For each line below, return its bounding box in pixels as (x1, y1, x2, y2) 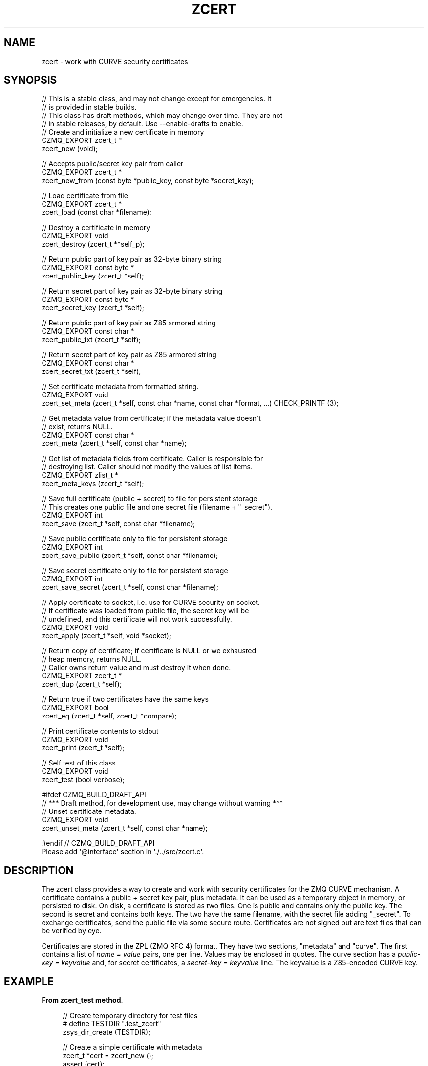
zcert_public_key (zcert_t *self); (42, 272, 144, 280)
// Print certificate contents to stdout (42, 727, 159, 736)
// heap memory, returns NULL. (42, 655, 142, 664)
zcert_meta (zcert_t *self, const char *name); (42, 439, 187, 448)
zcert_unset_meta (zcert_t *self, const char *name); (42, 824, 208, 833)
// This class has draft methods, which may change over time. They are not (42, 111, 283, 120)
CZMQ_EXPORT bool (42, 703, 109, 712)
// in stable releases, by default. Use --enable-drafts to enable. (42, 119, 243, 128)
